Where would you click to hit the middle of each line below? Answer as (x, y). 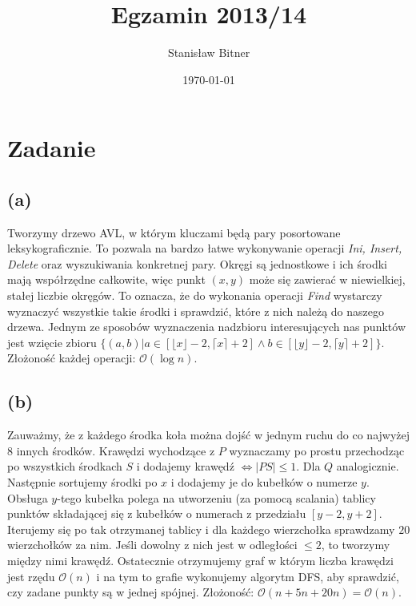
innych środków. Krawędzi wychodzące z (116, 450)
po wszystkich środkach (65, 466)
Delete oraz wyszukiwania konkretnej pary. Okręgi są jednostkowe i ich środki (197, 263)
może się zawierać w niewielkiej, (327, 279)
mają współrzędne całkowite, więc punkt (106, 279)
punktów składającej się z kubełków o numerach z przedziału (157, 513)
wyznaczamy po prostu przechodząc (317, 450)
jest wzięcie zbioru (52, 342)
